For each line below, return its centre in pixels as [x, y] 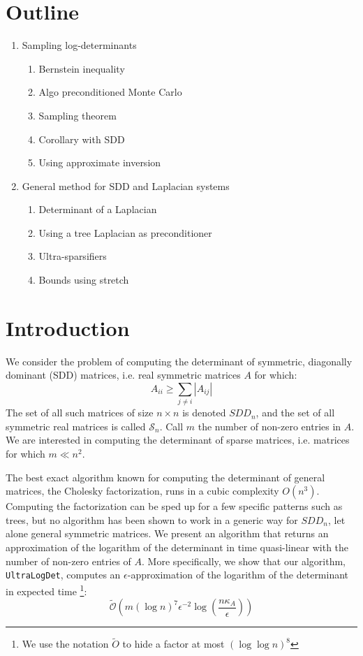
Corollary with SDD [82, 139]
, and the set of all [295, 413]
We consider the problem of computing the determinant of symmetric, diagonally [179, 361]
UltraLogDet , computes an [63, 575]
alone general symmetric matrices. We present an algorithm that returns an [167, 533]
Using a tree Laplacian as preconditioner [125, 232]
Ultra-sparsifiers [73, 256]
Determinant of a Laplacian [98, 209]
